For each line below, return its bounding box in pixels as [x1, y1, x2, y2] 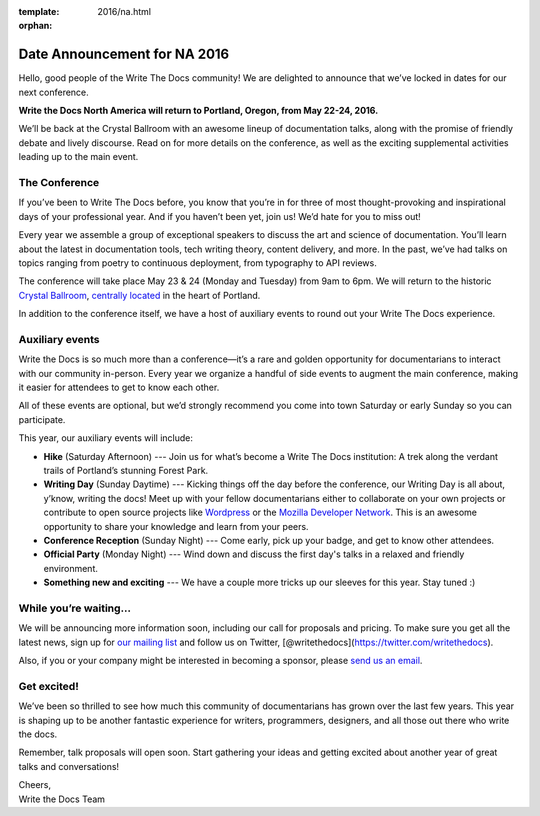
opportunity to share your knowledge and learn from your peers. [43, 520, 309, 532]
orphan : [18, 20, 53, 32]
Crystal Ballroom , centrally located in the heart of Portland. [18, 289, 261, 301]
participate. [18, 413, 66, 425]
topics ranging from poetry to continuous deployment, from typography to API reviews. [18, 256, 377, 269]
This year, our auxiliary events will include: [18, 432, 194, 444]
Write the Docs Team [18, 793, 105, 805]
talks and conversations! [18, 760, 120, 772]
